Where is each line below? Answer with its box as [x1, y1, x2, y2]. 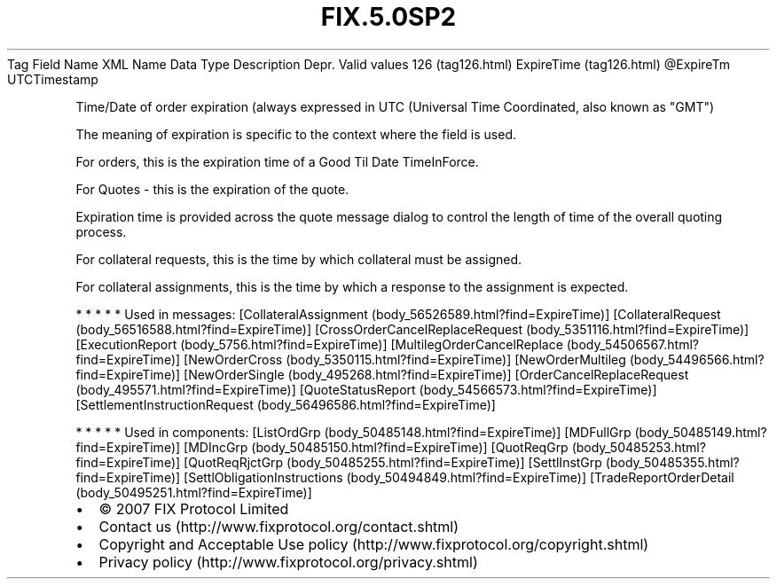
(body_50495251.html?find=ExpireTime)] [75, 484, 312, 500]
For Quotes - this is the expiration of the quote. [75, 181, 349, 197]
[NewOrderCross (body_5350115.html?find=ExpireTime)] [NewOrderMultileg [184, 351, 626, 367]
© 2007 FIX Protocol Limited [98, 499, 289, 518]
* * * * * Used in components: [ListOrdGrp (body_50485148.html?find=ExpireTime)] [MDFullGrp [75, 424, 632, 440]
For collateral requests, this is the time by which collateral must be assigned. [75, 251, 522, 267]
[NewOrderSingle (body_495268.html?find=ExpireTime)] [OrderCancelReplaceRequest [184, 366, 689, 382]
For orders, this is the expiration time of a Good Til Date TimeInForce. [75, 153, 479, 169]
